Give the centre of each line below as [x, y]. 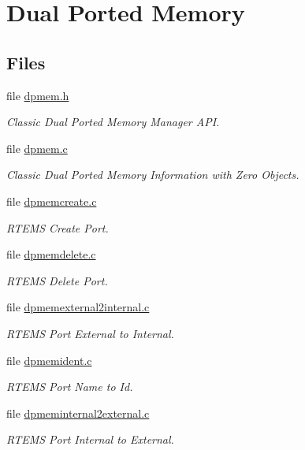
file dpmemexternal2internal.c [78, 307]
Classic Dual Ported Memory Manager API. [113, 122]
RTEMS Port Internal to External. [90, 439]
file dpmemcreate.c [52, 201]
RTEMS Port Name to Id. [70, 387]
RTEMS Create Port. [58, 227]
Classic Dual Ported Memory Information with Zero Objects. [153, 175]
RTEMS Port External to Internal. [90, 333]
